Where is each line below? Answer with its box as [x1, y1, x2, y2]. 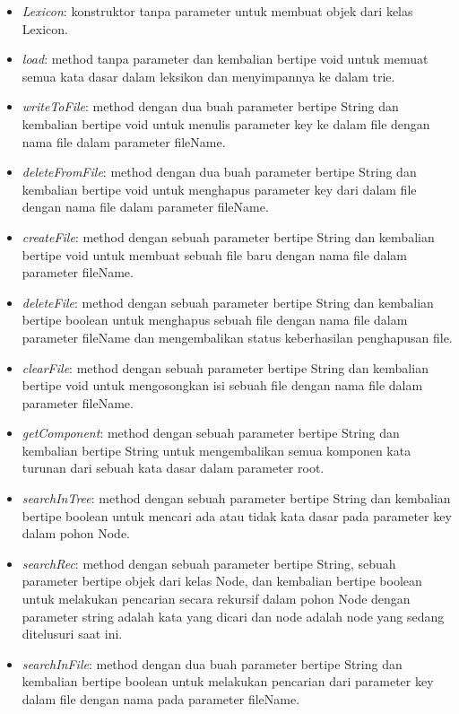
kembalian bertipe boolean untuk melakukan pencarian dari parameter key [22, 672, 434, 691]
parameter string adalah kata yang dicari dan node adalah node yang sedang [22, 606, 445, 625]
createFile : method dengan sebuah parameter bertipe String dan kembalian [22, 227, 435, 246]
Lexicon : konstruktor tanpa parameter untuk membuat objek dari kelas [22, 2, 413, 20]
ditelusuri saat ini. [22, 624, 123, 643]
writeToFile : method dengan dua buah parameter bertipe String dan [22, 97, 399, 116]
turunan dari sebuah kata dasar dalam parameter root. [22, 458, 325, 477]
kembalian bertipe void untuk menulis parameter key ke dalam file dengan [22, 114, 430, 133]
